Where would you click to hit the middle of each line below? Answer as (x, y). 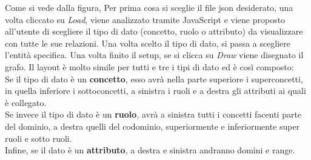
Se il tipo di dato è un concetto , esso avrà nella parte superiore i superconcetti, (154, 78)
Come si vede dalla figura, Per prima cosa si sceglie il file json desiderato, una (149, 7)
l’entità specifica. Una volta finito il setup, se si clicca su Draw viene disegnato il (154, 55)
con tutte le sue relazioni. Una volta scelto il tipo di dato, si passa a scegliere (148, 43)
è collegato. (26, 102)
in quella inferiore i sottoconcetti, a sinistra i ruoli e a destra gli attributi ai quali (155, 91)
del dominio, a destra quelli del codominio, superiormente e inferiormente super (152, 126)
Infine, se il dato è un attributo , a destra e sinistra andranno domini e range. (150, 150)
